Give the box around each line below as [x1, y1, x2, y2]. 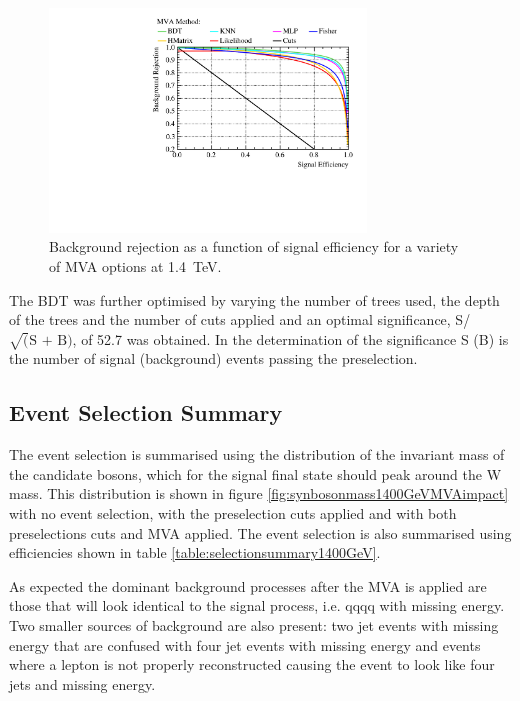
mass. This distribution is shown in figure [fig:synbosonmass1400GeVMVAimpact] [9, 483, 509, 504]
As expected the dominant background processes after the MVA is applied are [9, 575, 487, 596]
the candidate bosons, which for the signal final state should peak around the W [9, 463, 502, 484]
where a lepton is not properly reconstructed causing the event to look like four [9, 654, 495, 675]
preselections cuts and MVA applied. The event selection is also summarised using [9, 522, 512, 543]
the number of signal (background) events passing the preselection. [9, 348, 418, 369]
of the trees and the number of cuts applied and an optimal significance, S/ [9, 309, 471, 330]
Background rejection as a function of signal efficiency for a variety [49, 236, 459, 257]
